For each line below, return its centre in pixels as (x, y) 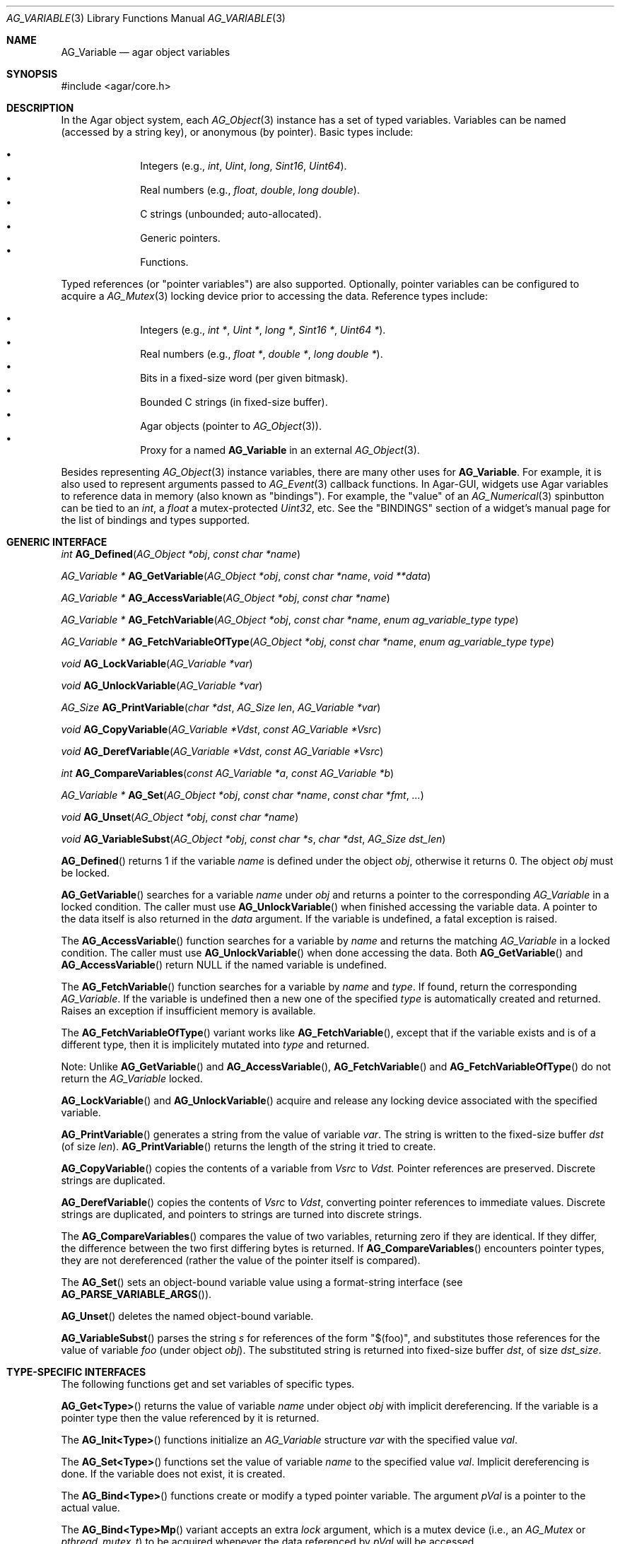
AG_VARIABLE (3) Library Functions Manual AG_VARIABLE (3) (146, 18)
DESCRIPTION (40, 108)
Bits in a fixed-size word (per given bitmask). (244, 378)
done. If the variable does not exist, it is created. (173, 1474)
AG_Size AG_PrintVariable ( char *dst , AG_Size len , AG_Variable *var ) (221, 707)
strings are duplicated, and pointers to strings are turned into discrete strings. (241, 1214)
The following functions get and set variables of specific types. (208, 1384)
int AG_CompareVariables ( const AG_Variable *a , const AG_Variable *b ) (228, 773)
